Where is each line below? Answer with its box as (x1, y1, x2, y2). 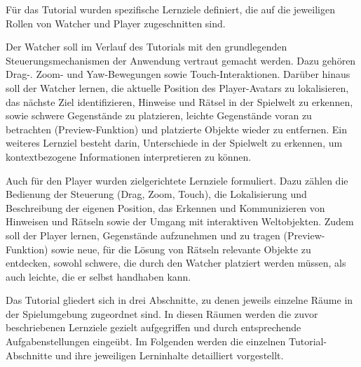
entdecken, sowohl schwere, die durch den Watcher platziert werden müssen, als (6, 255, 346, 270)
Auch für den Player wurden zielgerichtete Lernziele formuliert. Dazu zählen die (6, 173, 348, 187)
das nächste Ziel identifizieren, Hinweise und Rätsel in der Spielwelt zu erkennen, (6, 94, 353, 109)
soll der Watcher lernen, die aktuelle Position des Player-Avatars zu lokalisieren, (6, 80, 349, 95)
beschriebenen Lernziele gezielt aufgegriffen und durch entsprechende (6, 320, 301, 335)
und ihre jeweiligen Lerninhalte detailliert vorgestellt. (55, 347, 284, 362)
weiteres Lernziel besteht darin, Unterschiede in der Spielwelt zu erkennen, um (6, 135, 343, 150)
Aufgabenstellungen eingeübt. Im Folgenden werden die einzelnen (6, 334, 286, 349)
